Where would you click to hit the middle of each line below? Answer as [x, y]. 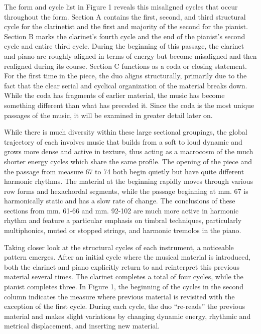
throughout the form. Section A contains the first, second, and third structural [125, 16]
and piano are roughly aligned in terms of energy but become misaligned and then [130, 55]
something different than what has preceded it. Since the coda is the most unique [129, 105]
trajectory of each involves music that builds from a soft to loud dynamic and [123, 141]
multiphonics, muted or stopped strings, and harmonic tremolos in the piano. [123, 230]
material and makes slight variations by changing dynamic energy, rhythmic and [127, 316]
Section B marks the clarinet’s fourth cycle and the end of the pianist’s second [125, 36]
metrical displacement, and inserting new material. [82, 326]
